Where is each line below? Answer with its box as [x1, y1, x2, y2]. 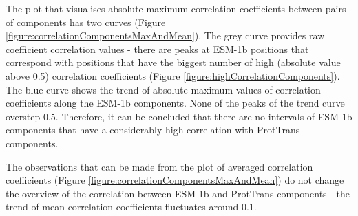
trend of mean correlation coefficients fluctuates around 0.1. [6, 199, 257, 214]
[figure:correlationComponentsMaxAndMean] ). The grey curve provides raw [6, 28, 325, 43]
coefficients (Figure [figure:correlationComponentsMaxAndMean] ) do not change [6, 173, 344, 187]
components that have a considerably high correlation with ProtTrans [6, 122, 300, 137]
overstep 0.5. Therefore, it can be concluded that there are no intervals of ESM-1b [6, 109, 352, 123]
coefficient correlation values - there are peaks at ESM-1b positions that [6, 41, 309, 56]
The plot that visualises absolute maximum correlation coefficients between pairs [6, 1, 346, 15]
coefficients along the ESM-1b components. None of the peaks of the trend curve [6, 96, 345, 110]
